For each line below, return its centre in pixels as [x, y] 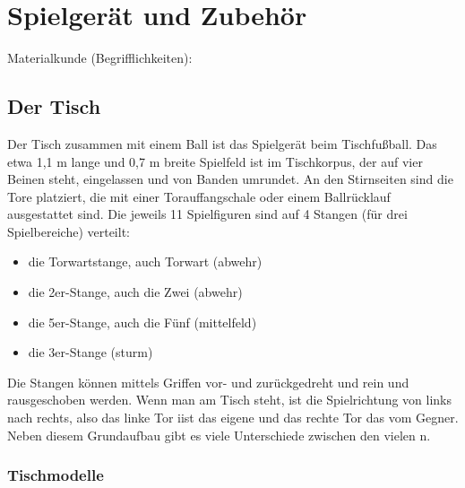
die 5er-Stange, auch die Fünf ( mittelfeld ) [142, 322]
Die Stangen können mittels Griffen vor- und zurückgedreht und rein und [208, 382]
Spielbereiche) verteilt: [69, 231]
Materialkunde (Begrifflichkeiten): [100, 58]
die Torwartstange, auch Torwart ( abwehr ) [145, 261]
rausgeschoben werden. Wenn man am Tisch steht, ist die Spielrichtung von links [230, 400]
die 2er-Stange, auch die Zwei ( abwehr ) [135, 292]
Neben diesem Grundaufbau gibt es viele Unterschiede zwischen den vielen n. [219, 435]
